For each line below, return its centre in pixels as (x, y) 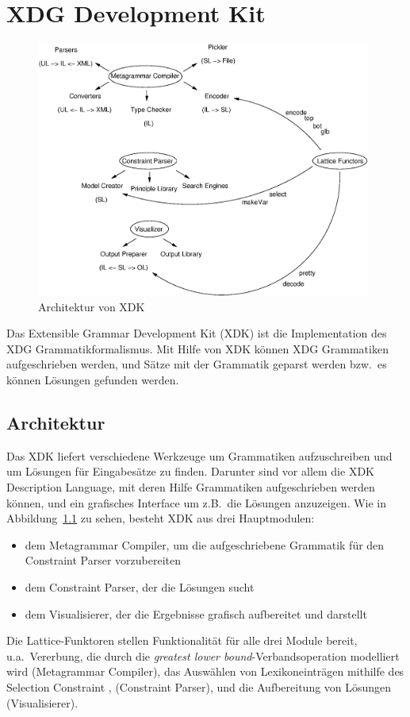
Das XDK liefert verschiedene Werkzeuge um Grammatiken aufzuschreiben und (199, 455)
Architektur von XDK (92, 306)
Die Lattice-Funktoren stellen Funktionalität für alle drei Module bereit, (182, 640)
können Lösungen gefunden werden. (93, 380)
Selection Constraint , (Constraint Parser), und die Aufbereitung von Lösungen (199, 686)
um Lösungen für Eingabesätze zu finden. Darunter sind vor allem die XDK (190, 471)
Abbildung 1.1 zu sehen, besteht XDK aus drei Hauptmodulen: (161, 518)
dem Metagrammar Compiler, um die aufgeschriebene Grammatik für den (205, 544)
